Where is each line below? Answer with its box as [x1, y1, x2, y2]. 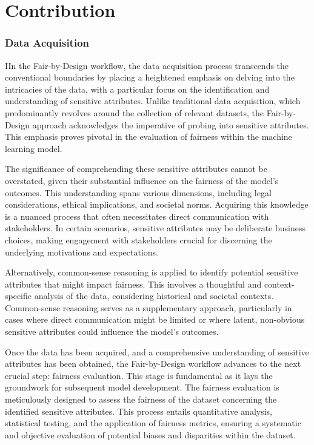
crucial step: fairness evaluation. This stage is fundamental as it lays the [5, 369, 273, 381]
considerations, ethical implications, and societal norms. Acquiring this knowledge [5, 198, 309, 211]
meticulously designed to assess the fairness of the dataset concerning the [5, 393, 277, 406]
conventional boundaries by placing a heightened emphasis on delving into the [5, 71, 295, 84]
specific [5, 289, 32, 302]
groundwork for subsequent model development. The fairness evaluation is [5, 381, 279, 394]
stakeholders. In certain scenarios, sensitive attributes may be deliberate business [5, 222, 306, 234]
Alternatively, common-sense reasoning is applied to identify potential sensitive [5, 266, 298, 279]
